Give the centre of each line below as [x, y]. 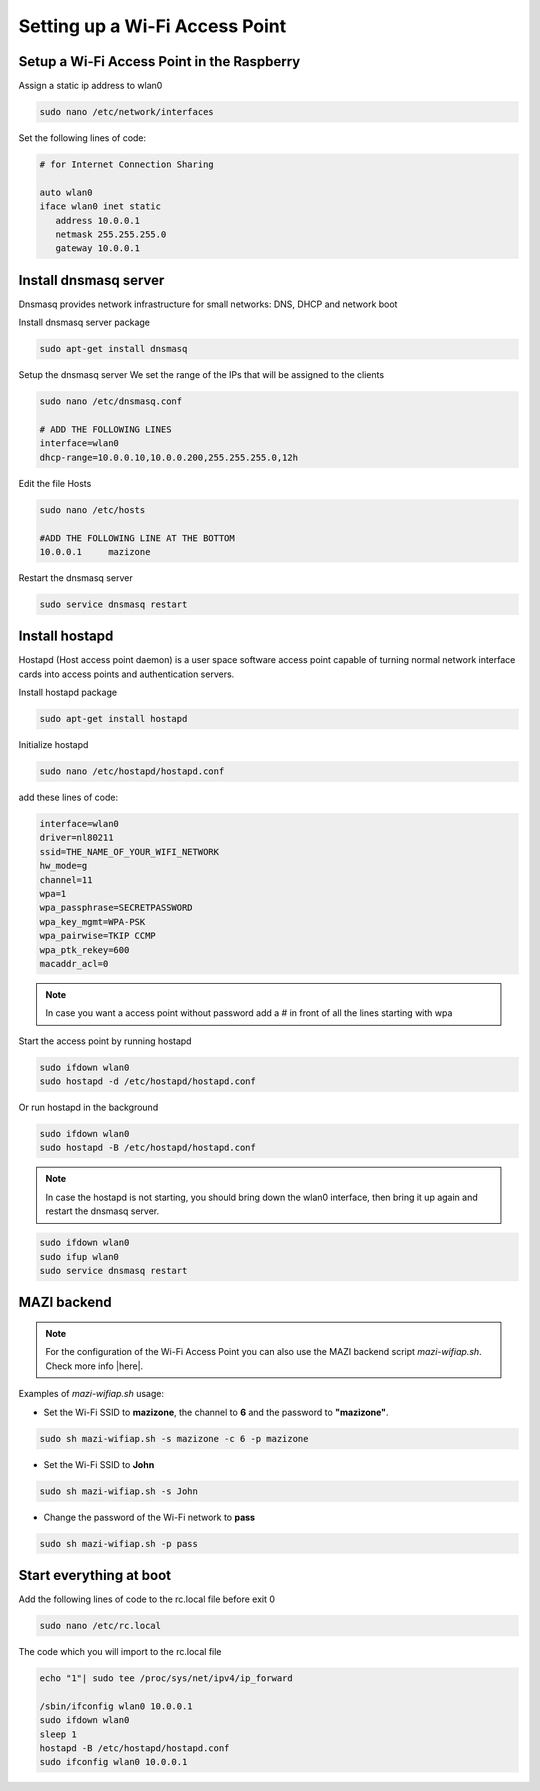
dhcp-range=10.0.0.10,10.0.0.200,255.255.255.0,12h [169, 457]
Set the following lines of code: [82, 138]
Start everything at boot [95, 1575]
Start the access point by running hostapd [105, 1041]
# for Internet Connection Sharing [126, 164]
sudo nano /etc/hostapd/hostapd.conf [132, 771]
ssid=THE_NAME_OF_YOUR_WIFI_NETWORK [129, 851]
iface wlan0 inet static [100, 206]
